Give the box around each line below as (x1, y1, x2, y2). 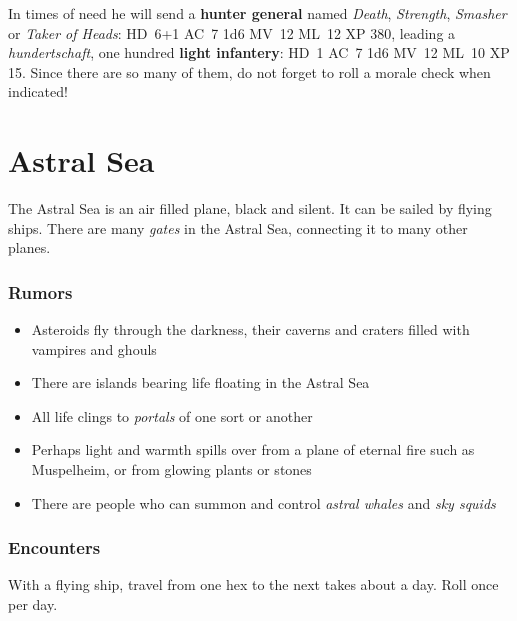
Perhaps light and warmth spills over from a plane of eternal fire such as (31, 439, 475, 460)
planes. (8, 237, 51, 258)
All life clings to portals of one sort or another (31, 405, 313, 426)
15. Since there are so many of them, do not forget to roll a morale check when (8, 61, 491, 82)
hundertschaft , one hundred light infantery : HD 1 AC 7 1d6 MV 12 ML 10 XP (8, 42, 510, 63)
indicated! (8, 81, 68, 102)
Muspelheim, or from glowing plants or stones (31, 459, 312, 480)
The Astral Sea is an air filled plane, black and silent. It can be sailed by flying (8, 198, 492, 219)
